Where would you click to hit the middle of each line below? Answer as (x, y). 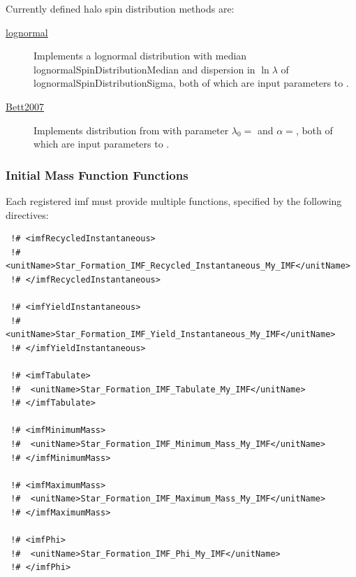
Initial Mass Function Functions (97, 174)
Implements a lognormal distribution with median (140, 56)
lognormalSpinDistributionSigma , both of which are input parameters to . (191, 83)
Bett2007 (25, 106)
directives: (27, 214)
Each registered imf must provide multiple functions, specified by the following (174, 200)
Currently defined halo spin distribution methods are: (120, 8)
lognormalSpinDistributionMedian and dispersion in (144, 69)
